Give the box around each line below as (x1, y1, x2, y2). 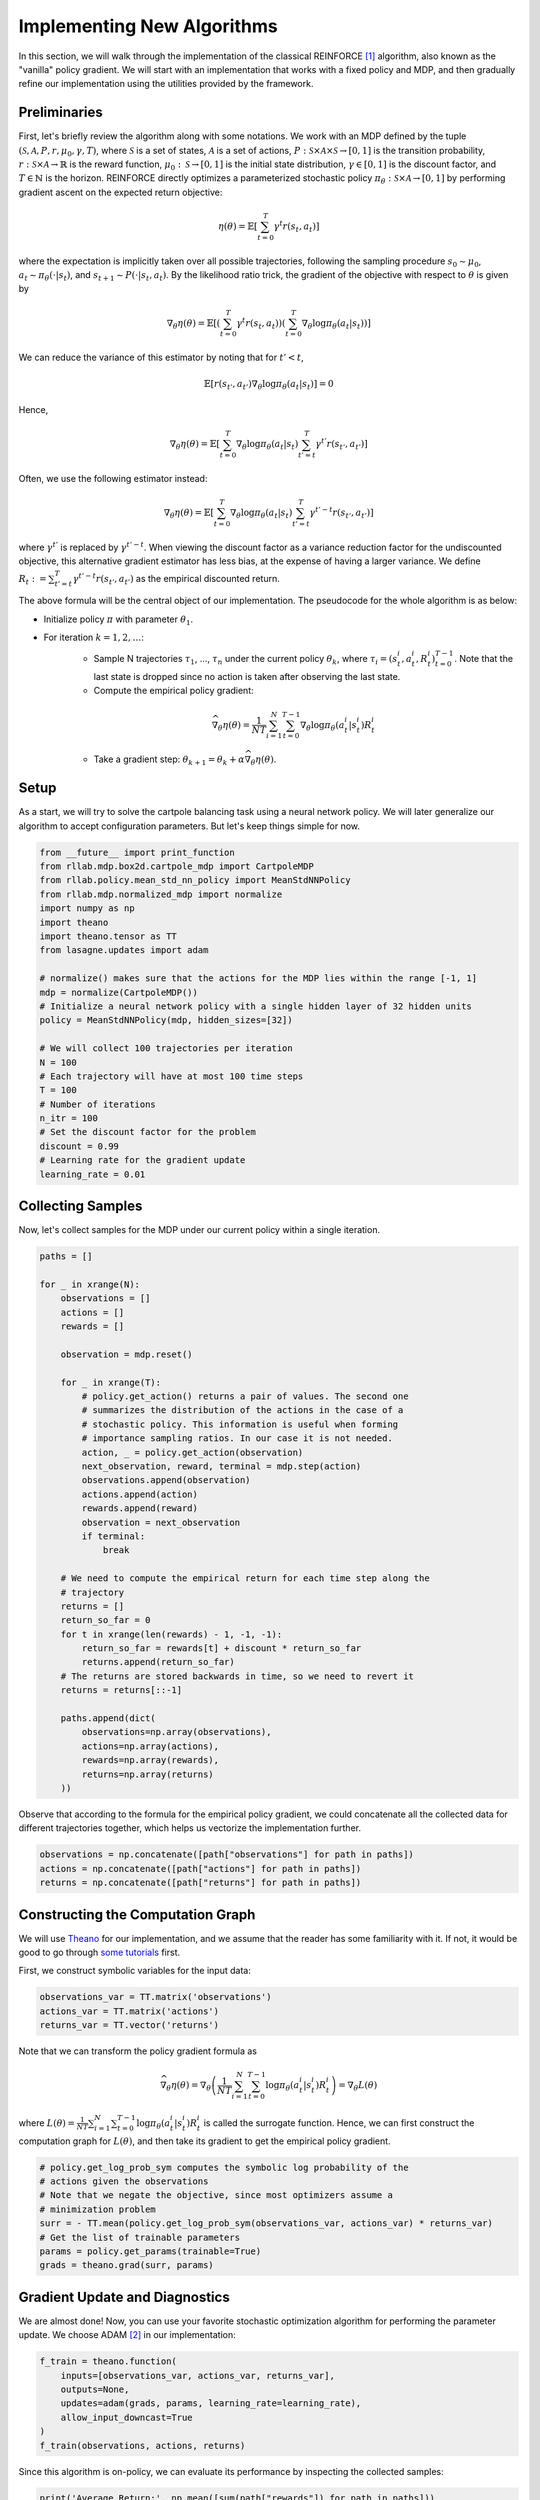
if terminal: (81, 1530, 146, 1542)
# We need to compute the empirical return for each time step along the (60, 1573, 430, 1584)
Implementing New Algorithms (18, 15, 279, 37)
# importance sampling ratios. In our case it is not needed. (81, 1433, 394, 1444)
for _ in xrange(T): (60, 1376, 162, 1388)
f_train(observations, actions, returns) (39, 2440, 246, 2451)
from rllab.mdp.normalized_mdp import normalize (39, 888, 283, 900)
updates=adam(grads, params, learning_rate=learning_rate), (60, 2398, 362, 2409)
